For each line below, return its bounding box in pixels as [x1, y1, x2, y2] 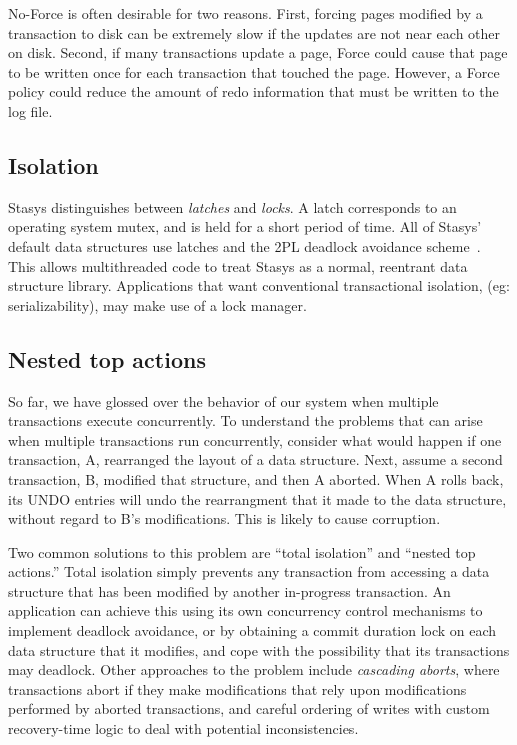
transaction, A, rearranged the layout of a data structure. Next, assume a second [8, 449, 503, 470]
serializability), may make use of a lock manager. [8, 294, 307, 315]
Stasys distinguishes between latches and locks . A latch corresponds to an [8, 196, 457, 217]
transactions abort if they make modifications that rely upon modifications [8, 678, 467, 699]
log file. [8, 100, 53, 121]
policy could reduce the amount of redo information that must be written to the [8, 81, 499, 102]
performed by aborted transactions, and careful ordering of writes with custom [8, 698, 490, 719]
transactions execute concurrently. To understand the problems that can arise [8, 410, 483, 431]
